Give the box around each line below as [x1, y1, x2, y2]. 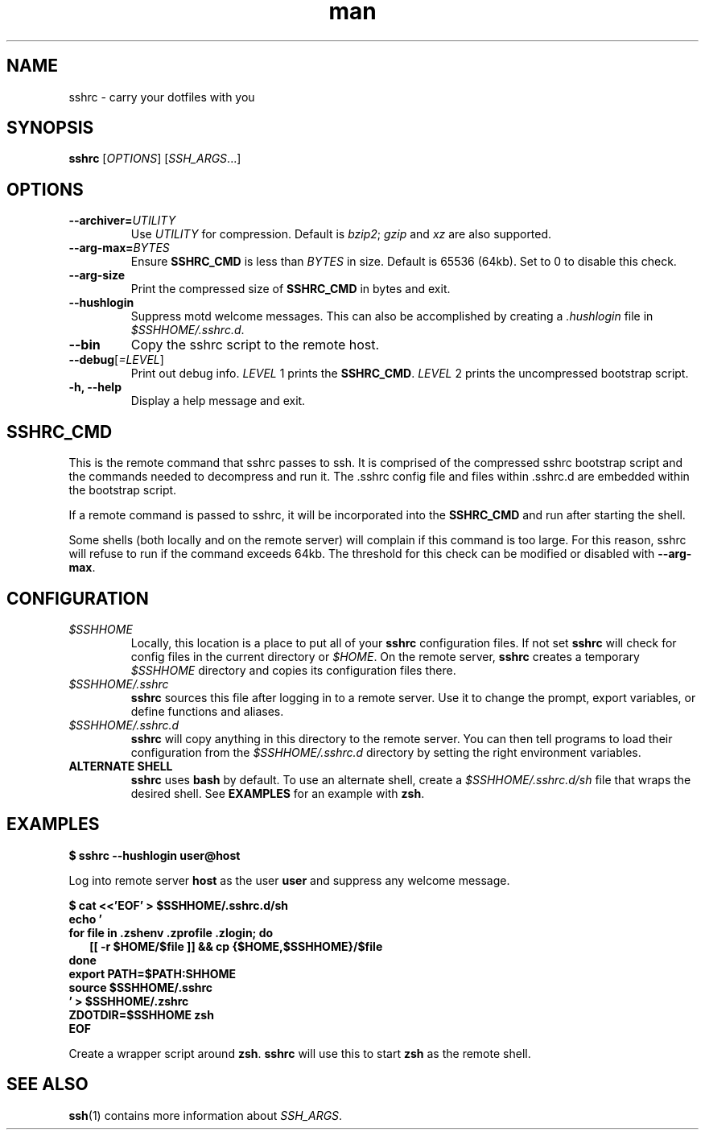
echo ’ [68, 911, 102, 926]
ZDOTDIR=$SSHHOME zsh [68, 1007, 214, 1022]
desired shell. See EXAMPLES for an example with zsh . [130, 786, 425, 800]
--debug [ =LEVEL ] [68, 353, 164, 367]
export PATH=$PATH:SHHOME [68, 966, 237, 981]
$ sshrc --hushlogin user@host [68, 848, 241, 862]
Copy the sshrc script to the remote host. [130, 337, 380, 353]
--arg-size [68, 268, 126, 283]
